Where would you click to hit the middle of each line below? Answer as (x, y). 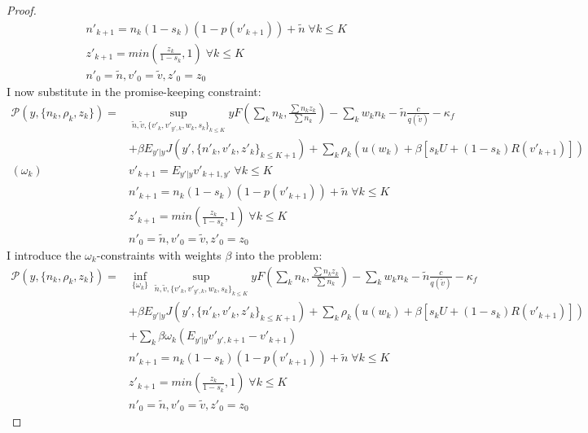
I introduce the (44, 255)
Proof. (22, 10)
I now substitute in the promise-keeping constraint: (134, 92)
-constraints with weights (159, 255)
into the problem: (279, 255)
